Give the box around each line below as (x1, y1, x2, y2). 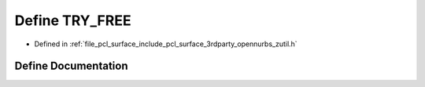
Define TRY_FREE (14, 12, 131, 29)
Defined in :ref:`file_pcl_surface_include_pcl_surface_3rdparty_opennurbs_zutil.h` (34, 39, 298, 49)
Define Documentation (14, 60, 128, 73)
